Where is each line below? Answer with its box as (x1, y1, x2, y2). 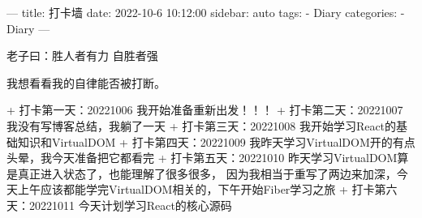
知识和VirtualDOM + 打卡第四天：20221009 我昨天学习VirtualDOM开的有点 (17, 133, 416, 150)
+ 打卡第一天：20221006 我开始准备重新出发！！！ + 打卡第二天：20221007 (6, 101, 403, 118)
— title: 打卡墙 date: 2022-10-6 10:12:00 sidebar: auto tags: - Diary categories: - (6, 4, 405, 20)
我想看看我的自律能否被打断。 (6, 74, 166, 91)
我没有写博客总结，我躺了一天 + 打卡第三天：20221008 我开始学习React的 (6, 117, 397, 134)
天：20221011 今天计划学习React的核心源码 (6, 196, 232, 213)
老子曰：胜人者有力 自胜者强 (6, 47, 158, 64)
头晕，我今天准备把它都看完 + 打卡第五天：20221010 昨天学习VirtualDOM (6, 149, 398, 166)
